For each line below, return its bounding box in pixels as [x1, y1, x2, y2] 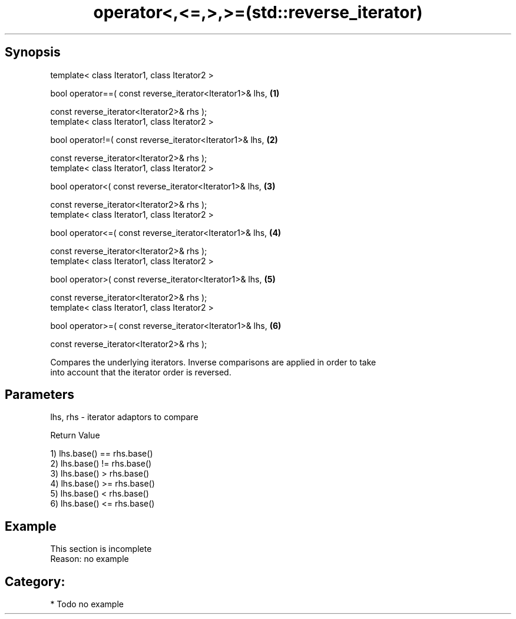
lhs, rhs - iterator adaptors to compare [50, 412, 199, 422]
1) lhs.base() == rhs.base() [50, 448, 153, 459]
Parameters [5, 387, 74, 402]
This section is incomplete [50, 544, 152, 554]
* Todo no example [50, 599, 124, 610]
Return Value [50, 430, 100, 441]
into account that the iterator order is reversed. [50, 367, 231, 377]
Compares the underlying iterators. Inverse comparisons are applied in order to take [50, 357, 376, 367]
